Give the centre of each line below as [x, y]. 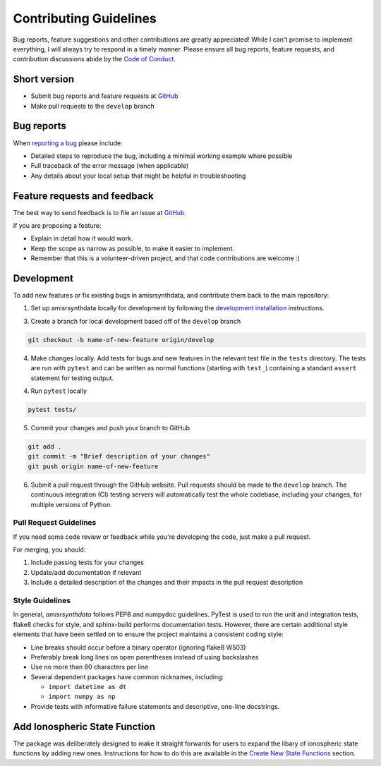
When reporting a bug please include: [68, 143]
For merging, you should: [49, 549]
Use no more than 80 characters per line [90, 667]
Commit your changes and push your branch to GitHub [110, 427]
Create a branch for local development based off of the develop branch [136, 321]
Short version [44, 79]
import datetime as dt [87, 687]
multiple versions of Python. [72, 504]
